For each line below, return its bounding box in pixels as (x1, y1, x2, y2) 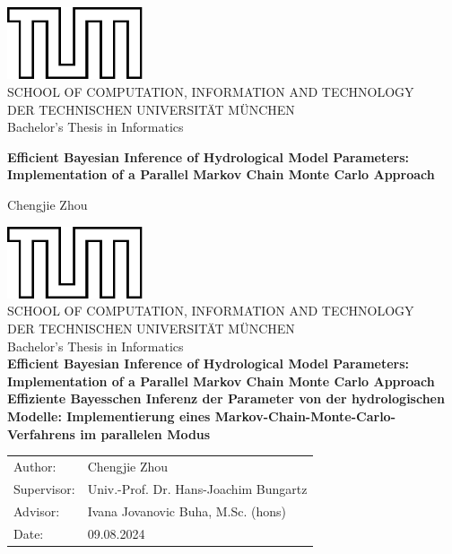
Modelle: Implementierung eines (7, 407, 211, 426)
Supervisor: (13, 479, 75, 498)
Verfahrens (7, 424, 75, 443)
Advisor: (13, 501, 60, 520)
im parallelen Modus (80, 424, 211, 443)
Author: (13, 456, 56, 475)
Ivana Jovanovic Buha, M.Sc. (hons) (87, 501, 287, 520)
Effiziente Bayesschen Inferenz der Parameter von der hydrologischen (7, 389, 445, 408)
